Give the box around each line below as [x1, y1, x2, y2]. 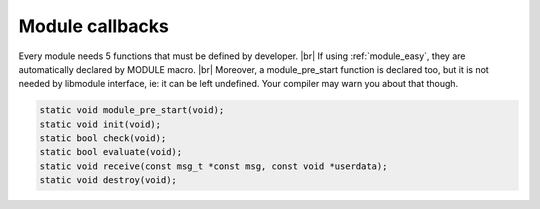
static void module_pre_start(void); [39, 105, 225, 116]
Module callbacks [18, 15, 169, 37]
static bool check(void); [39, 133, 167, 144]
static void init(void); [39, 118, 162, 130]
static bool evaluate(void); [39, 146, 183, 158]
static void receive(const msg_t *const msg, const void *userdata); [39, 160, 388, 172]
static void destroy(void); [39, 175, 177, 186]
